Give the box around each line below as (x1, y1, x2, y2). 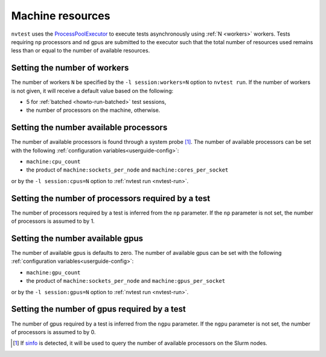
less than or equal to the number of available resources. (11, 47, 150, 54)
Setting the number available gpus (11, 233, 144, 243)
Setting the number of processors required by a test (11, 193, 211, 204)
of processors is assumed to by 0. (11, 328, 96, 335)
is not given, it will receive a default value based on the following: (11, 87, 173, 94)
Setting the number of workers (11, 63, 129, 73)
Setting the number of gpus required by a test (11, 304, 187, 314)
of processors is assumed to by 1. (11, 217, 95, 225)
